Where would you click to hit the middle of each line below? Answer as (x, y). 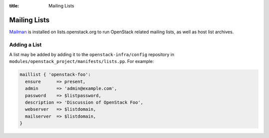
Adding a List (25, 45)
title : (14, 6)
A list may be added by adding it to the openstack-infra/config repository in (92, 55)
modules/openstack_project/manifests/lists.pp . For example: (81, 62)
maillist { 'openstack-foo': (55, 75)
